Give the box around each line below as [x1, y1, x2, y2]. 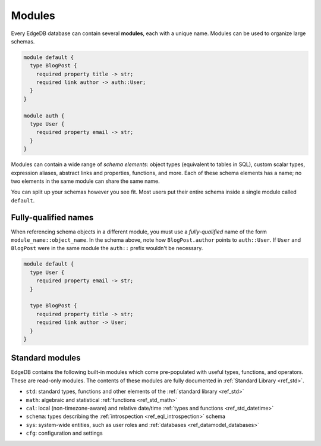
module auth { [23, 112, 65, 119]
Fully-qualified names [11, 212, 94, 223]
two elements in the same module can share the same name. [11, 177, 160, 185]
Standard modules [11, 353, 81, 363]
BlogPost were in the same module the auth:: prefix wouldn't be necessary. [11, 245, 203, 252]
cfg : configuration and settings [26, 429, 103, 437]
